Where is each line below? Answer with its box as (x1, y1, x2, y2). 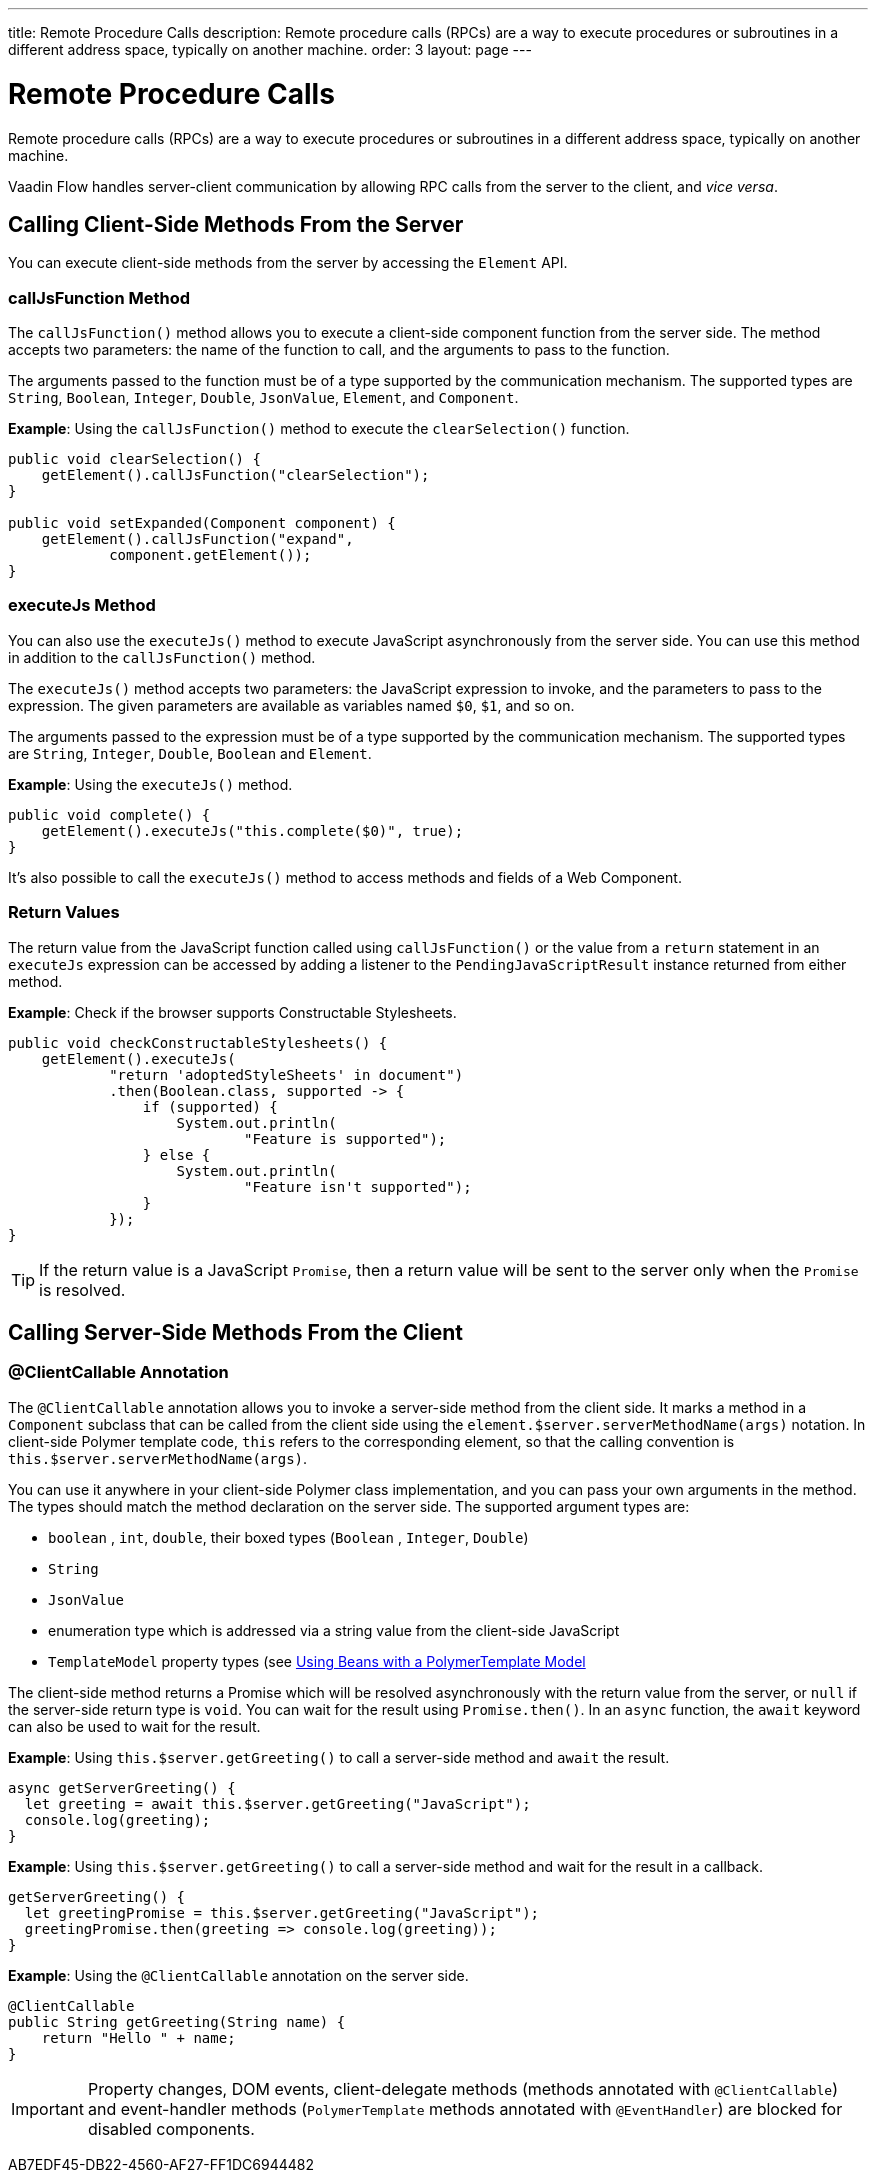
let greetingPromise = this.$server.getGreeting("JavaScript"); (24, 1904, 540, 1921)
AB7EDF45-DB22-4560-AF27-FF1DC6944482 (8, 2155, 314, 2173)
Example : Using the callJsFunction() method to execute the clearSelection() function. (8, 420, 630, 438)
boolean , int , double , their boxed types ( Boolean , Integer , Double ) (48, 1528, 529, 1546)
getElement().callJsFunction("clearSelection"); (41, 467, 430, 484)
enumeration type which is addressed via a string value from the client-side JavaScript (48, 1621, 620, 1639)
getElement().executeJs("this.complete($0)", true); (41, 822, 464, 839)
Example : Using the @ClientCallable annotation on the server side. (8, 1966, 469, 1984)
